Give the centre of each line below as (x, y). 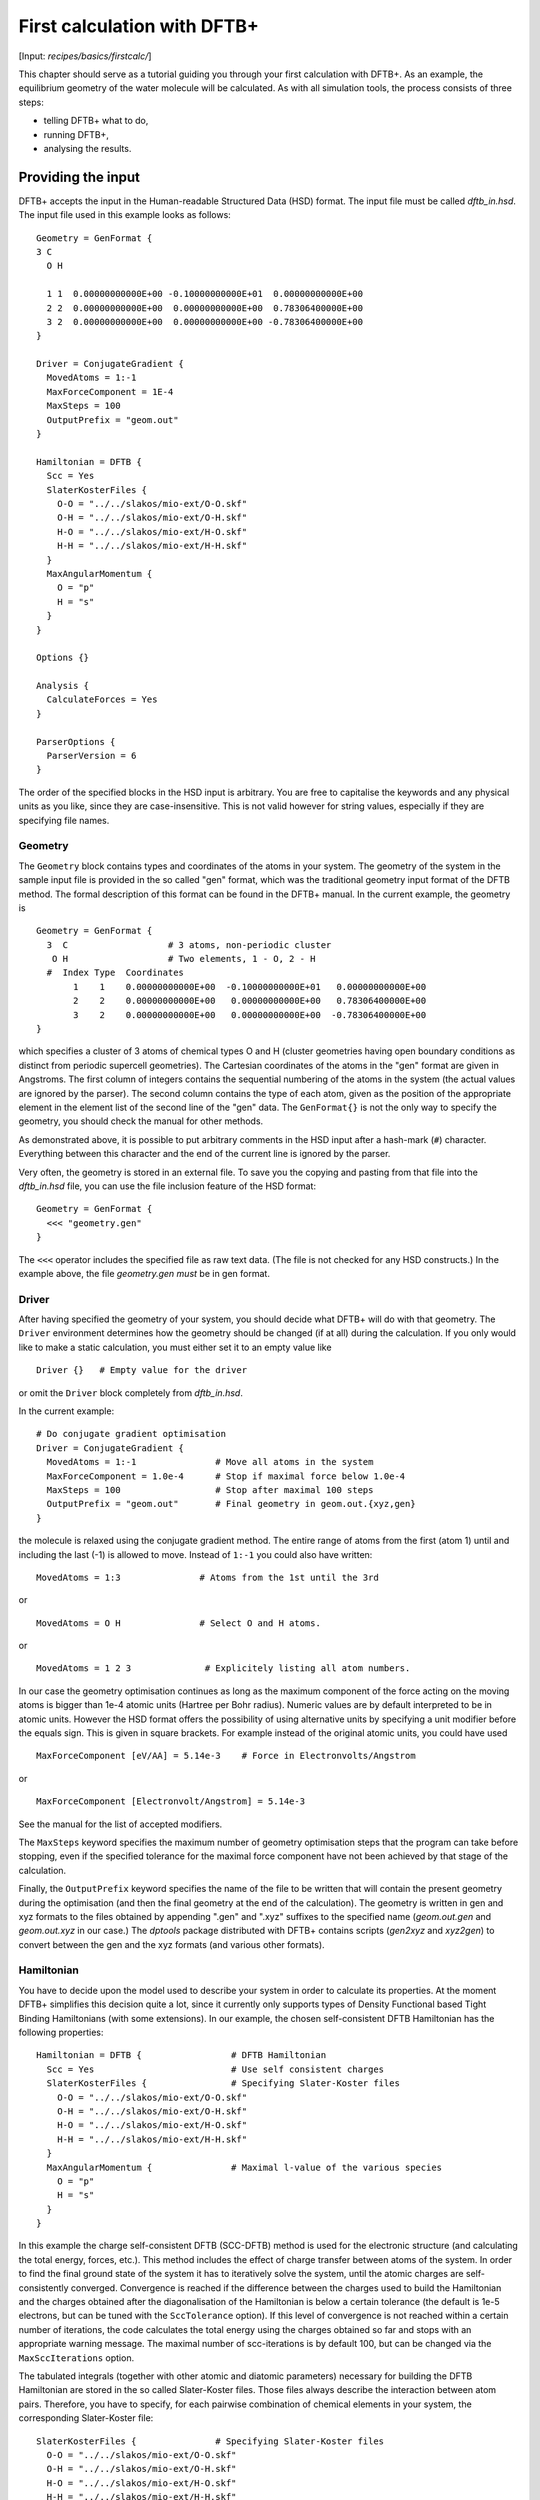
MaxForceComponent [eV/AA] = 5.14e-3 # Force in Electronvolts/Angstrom (226, 1756)
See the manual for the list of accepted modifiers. (120, 1824)
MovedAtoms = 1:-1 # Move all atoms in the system (210, 1462)
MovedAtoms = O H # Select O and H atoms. (179, 1623)
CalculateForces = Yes (102, 699)
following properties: (61, 2032)
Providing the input (79, 176)
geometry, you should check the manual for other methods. (141, 1121)
